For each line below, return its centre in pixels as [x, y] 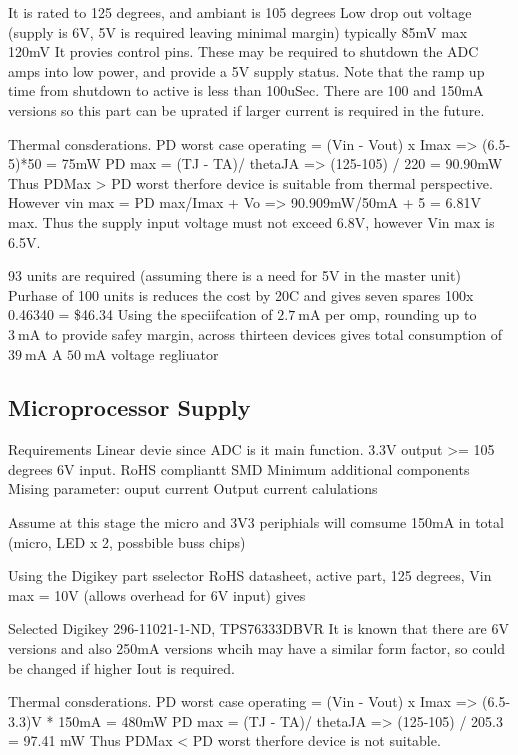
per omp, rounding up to [401, 314]
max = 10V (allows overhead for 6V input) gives [157, 594]
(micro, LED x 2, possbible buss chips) [127, 541]
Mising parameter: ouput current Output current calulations [193, 488]
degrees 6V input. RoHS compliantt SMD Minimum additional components [239, 468]
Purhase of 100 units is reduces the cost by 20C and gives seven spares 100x [241, 294]
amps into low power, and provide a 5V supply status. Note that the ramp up [246, 70]
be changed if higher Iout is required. [121, 667]
